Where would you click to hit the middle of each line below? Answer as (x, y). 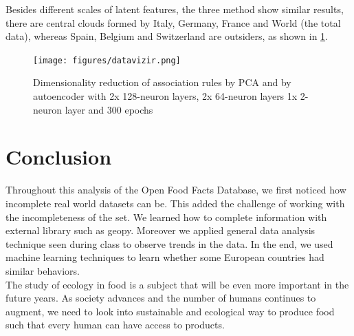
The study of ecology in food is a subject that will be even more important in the (177, 284)
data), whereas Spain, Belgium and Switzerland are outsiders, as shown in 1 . (167, 36)
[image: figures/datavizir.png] (107, 60)
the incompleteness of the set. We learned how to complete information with (166, 217)
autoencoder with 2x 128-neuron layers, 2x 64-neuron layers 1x (165, 96)
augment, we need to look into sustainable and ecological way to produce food (170, 311)
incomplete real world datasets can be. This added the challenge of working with (175, 203)
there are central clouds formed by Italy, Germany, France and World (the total (173, 22)
